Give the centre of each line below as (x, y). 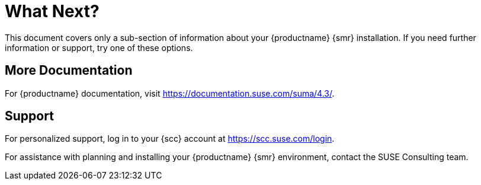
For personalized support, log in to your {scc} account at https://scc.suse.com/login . (170, 139)
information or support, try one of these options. (99, 47)
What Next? (52, 11)
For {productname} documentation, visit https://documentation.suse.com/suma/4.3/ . (170, 93)
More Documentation (69, 71)
